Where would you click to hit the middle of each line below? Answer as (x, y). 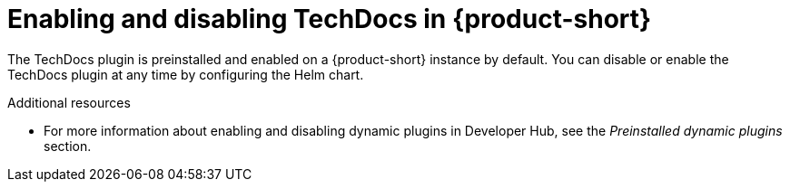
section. (68, 146)
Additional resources (69, 102)
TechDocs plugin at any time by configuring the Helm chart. (186, 74)
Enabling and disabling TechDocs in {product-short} (330, 19)
